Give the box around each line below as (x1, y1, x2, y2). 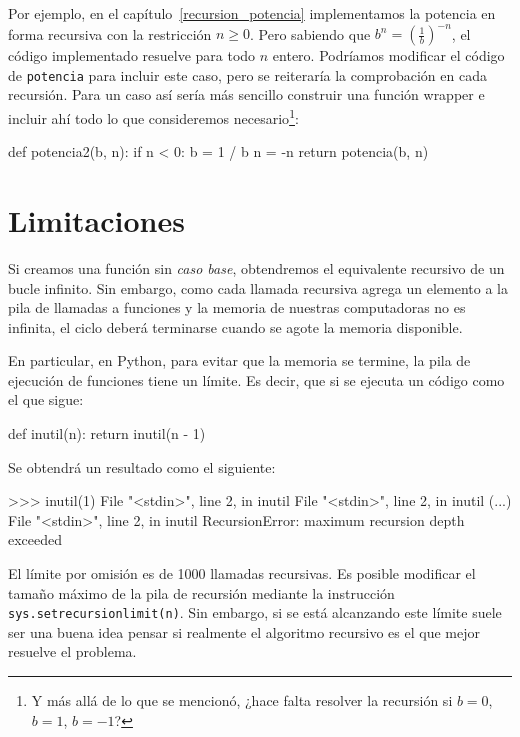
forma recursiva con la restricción (8, 23, 212, 44)
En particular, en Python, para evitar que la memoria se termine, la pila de (8, 350, 471, 371)
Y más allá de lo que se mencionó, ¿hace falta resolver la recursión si (31, 690, 453, 711)
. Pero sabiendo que (250, 23, 371, 44)
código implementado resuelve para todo (8, 45, 256, 66)
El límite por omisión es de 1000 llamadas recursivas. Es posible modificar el (8, 563, 476, 584)
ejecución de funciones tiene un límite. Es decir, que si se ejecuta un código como (8, 369, 505, 390)
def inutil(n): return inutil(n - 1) (8, 423, 206, 444)
